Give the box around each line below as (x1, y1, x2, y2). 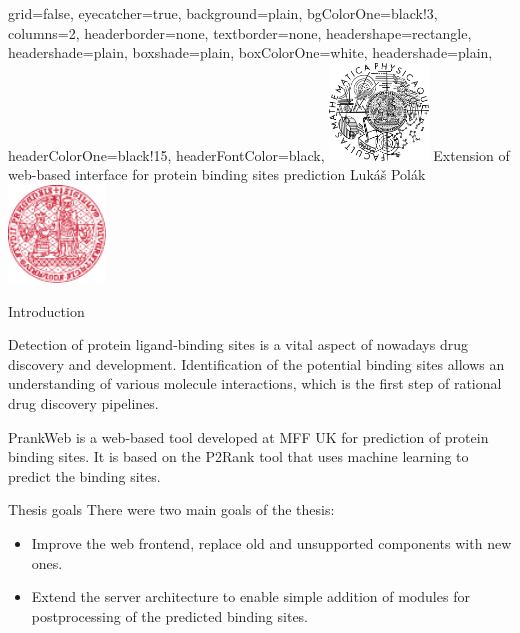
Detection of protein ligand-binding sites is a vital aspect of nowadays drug (8, 334, 468, 355)
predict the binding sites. (8, 465, 161, 486)
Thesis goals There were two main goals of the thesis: (8, 499, 335, 520)
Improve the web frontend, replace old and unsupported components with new (31, 532, 512, 553)
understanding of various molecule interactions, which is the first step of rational (8, 373, 502, 394)
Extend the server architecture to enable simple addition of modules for (31, 586, 470, 607)
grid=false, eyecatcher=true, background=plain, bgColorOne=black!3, (8, 3, 438, 23)
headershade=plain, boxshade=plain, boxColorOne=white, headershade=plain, (8, 42, 493, 63)
